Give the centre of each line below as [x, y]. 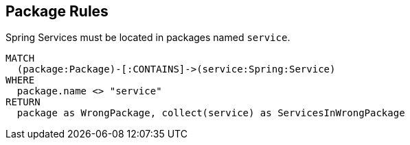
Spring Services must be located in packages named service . [148, 38]
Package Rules [57, 11]
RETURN [23, 102]
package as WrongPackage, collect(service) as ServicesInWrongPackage [211, 113]
